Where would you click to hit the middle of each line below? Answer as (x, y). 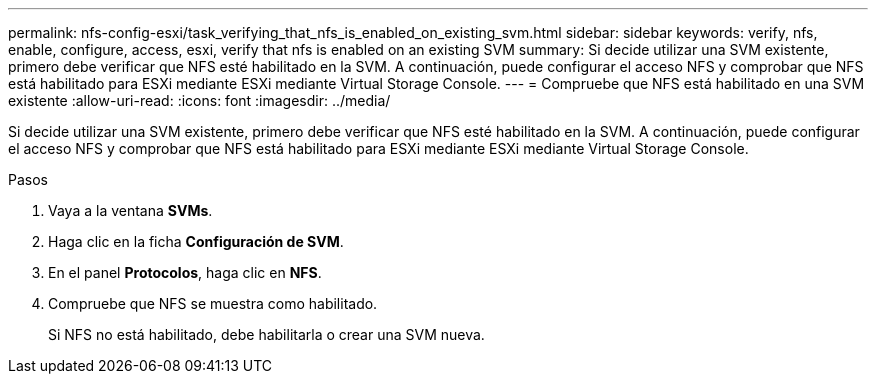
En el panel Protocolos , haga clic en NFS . (185, 272)
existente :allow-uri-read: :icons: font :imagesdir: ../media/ (199, 100)
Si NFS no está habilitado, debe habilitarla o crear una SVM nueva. (266, 334)
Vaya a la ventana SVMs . (130, 210)
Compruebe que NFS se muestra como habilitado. (213, 303)
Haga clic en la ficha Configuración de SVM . (196, 241)
